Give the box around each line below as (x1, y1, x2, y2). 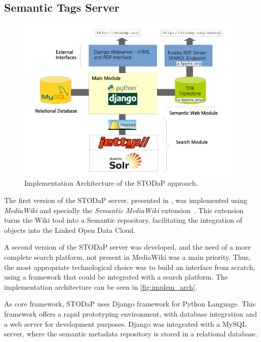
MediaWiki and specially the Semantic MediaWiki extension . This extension (4, 204, 244, 215)
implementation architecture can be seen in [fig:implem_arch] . (4, 281, 197, 292)
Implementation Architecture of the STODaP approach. (24, 178, 198, 188)
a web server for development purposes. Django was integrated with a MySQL (4, 318, 247, 329)
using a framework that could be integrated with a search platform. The (4, 271, 228, 282)
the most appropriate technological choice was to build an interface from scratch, (4, 261, 255, 272)
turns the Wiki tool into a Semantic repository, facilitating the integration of (4, 215, 242, 225)
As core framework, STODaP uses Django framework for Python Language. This (4, 298, 256, 309)
